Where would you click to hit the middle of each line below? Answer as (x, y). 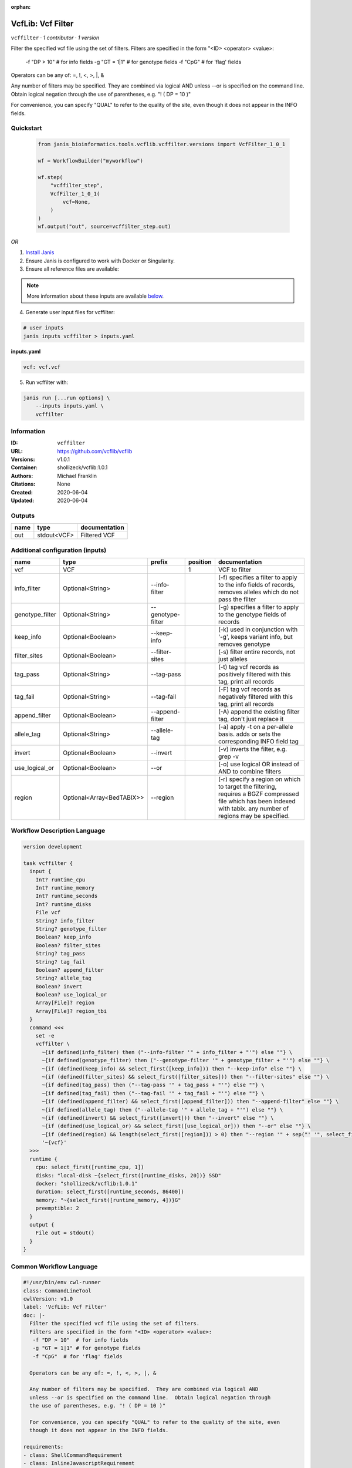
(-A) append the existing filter (259, 712)
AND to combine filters (250, 771)
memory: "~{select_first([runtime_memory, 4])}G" (108, 1200)
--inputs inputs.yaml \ (70, 406)
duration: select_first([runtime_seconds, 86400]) (110, 1192)
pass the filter (237, 599)
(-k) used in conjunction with (258, 629)
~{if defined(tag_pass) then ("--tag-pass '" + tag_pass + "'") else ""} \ (153, 1085)
